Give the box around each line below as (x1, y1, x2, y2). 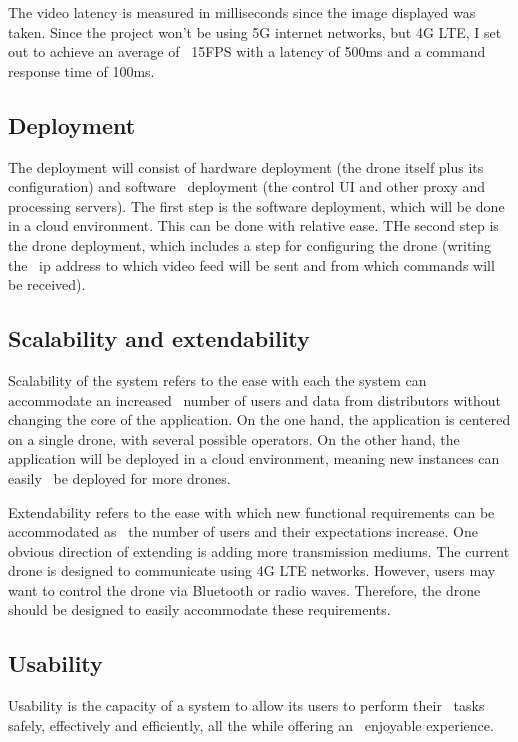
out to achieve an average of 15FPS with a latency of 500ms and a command (8, 41, 486, 62)
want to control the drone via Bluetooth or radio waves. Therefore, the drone (8, 579, 481, 600)
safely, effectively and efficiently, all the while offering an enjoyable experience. (8, 714, 494, 735)
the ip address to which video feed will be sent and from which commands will (8, 254, 495, 275)
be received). (8, 274, 86, 295)
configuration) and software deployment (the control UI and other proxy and (8, 176, 486, 197)
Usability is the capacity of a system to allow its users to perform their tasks (8, 695, 485, 716)
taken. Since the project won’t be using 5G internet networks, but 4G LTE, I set (8, 21, 502, 42)
